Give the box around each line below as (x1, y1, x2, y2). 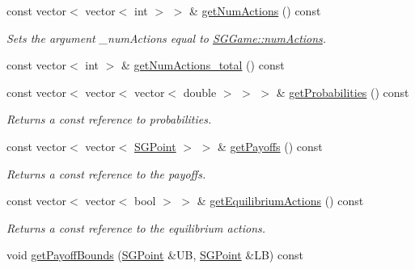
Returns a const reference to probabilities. (6, 111, 212, 128)
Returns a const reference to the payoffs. (6, 165, 206, 182)
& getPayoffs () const (217, 137, 323, 154)
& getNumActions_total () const (121, 57, 285, 74)
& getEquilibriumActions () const (197, 192, 364, 209)
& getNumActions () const (189, 2, 321, 19)
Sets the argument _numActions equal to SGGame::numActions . (6, 29, 327, 46)
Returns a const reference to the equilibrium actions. (6, 219, 266, 236)
